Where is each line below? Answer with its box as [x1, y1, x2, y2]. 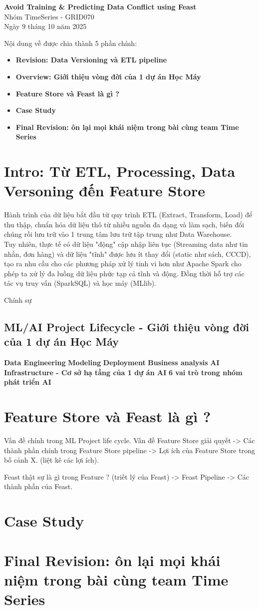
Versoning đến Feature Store [4, 180, 205, 201]
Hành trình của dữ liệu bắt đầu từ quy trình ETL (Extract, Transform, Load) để [4, 209, 253, 220]
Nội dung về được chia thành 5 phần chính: [4, 37, 137, 48]
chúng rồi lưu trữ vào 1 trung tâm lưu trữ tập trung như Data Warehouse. [4, 229, 232, 239]
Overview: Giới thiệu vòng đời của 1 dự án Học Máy [15, 71, 201, 81]
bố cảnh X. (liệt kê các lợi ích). [4, 455, 99, 465]
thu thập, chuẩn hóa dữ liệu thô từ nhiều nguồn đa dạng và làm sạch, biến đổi [4, 219, 245, 229]
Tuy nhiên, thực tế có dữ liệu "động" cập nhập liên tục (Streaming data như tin [4, 239, 248, 249]
